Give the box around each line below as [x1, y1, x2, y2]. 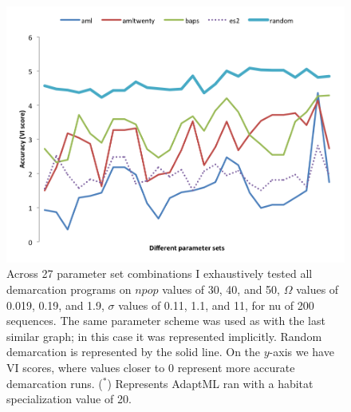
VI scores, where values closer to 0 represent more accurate [6, 359, 295, 375]
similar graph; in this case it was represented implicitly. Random [6, 327, 322, 344]
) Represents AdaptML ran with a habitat [107, 374, 314, 391]
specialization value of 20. [6, 390, 132, 407]
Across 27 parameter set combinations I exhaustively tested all [6, 265, 313, 282]
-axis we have [269, 343, 334, 360]
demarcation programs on [6, 280, 132, 297]
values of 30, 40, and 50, [162, 280, 281, 297]
